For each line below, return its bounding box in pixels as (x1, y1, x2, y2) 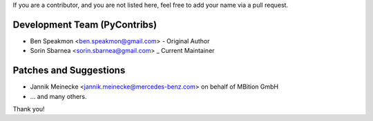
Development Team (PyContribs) (12, 19, 157, 30)
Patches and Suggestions (12, 65, 126, 76)
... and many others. (30, 92, 87, 100)
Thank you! (12, 104, 45, 113)
